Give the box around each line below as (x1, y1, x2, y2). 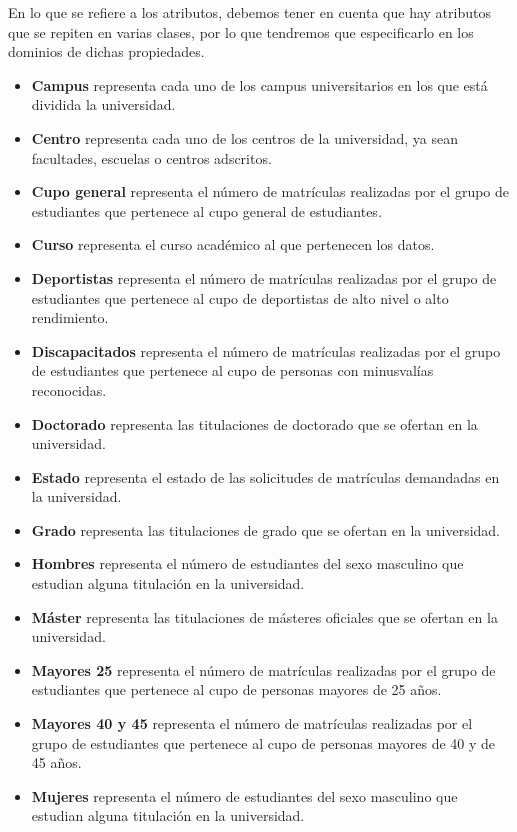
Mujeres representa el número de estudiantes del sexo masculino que (31, 785, 458, 806)
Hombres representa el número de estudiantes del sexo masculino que (31, 553, 464, 574)
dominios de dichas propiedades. (8, 41, 205, 62)
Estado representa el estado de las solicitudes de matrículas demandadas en (31, 466, 500, 487)
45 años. (31, 752, 82, 773)
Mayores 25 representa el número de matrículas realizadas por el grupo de (31, 659, 496, 680)
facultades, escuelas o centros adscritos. (31, 147, 272, 168)
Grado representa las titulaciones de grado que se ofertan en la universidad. (31, 519, 500, 540)
